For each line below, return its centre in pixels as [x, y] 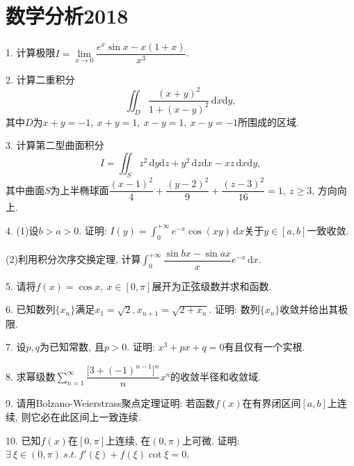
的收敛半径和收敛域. [216, 376]
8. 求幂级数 [31, 376]
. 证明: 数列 [234, 309]
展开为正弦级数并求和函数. [212, 286]
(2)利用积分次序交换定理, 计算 [73, 259]
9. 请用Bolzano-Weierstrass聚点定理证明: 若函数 [111, 403]
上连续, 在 [128, 440]
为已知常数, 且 [72, 347]
